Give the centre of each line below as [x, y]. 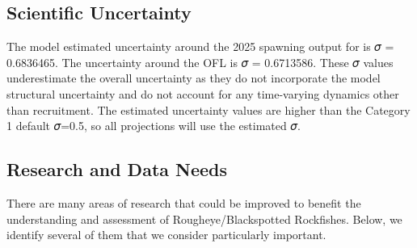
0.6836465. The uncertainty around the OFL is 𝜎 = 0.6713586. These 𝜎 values [200, 62]
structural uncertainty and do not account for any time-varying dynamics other [203, 93]
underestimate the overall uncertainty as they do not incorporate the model [194, 78]
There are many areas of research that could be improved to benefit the [184, 202]
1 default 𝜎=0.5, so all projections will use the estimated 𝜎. [154, 126]
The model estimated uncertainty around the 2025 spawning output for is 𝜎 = [200, 46]
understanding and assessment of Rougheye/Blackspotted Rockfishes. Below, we [204, 219]
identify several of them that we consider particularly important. [166, 235]
